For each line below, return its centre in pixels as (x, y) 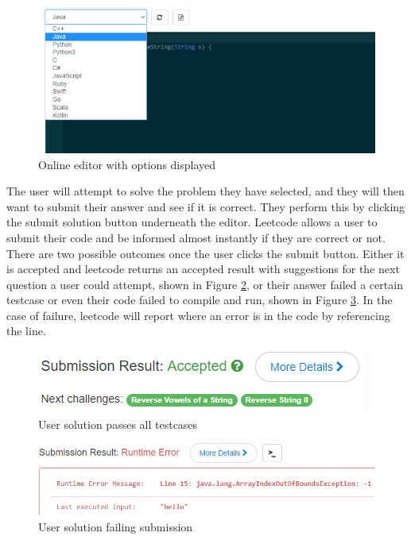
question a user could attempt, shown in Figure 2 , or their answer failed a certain (205, 284)
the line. (26, 331)
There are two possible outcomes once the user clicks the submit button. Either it (205, 253)
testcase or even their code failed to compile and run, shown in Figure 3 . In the (200, 300)
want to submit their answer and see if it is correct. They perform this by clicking (206, 206)
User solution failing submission (116, 527)
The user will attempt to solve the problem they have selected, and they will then (205, 191)
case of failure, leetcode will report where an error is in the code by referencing (198, 315)
